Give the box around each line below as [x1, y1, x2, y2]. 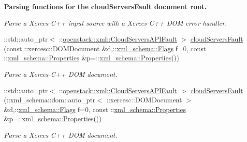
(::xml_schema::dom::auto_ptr [4, 95, 96, 105]
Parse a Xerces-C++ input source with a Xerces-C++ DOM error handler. [4, 17, 227, 28]
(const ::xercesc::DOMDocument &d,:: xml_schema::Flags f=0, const [4, 43, 206, 53]
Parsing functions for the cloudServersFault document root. [4, 1, 207, 11]
